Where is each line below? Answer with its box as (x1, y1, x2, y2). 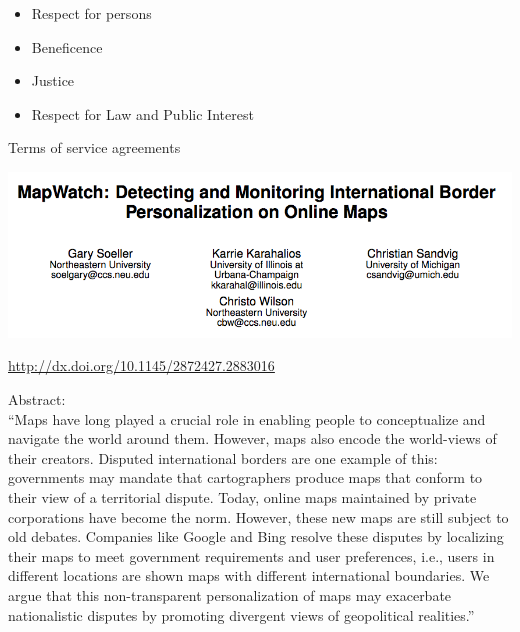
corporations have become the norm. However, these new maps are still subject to (8, 506, 509, 527)
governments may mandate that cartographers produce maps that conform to (8, 467, 483, 488)
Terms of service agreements (8, 137, 181, 158)
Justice (31, 70, 75, 91)
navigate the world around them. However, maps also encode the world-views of (8, 428, 497, 449)
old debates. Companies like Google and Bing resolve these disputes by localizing (8, 526, 504, 547)
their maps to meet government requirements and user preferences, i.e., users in (8, 545, 495, 566)
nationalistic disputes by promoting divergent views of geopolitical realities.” (8, 604, 475, 625)
